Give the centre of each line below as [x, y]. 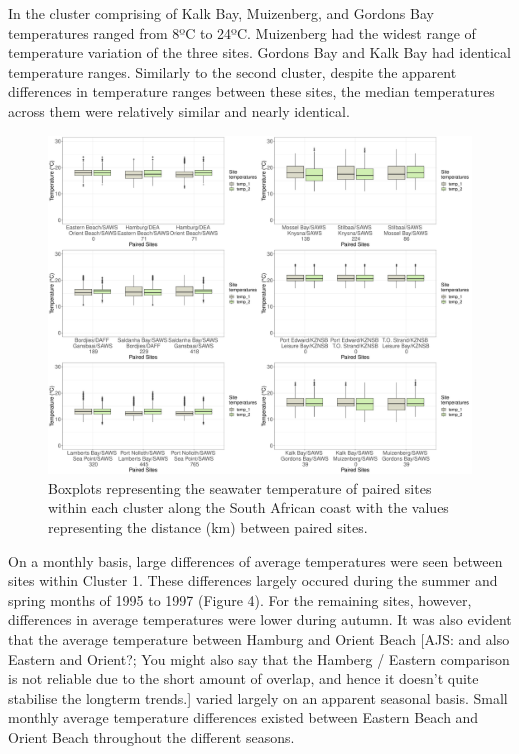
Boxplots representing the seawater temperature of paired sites [240, 487]
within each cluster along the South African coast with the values [248, 507]
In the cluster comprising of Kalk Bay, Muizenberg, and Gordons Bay [221, 13]
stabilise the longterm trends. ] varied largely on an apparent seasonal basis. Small [258, 697]
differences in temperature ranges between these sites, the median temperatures [251, 91]
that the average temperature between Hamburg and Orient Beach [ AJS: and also [259, 639]
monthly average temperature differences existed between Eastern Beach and [243, 717]
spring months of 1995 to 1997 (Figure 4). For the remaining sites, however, [240, 599]
